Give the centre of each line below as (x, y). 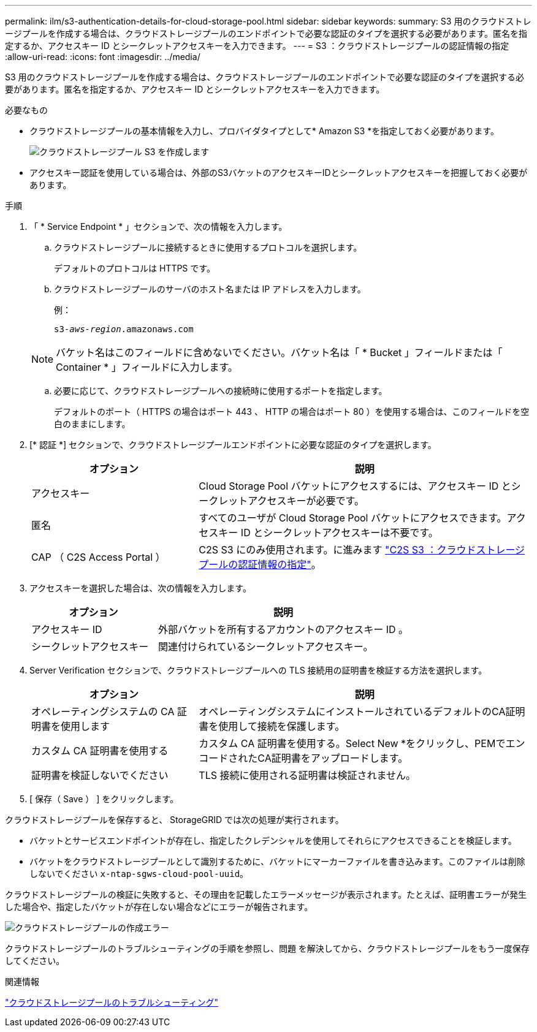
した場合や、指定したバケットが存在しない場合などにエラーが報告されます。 (159, 907)
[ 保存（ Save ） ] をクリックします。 (104, 799)
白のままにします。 (92, 424)
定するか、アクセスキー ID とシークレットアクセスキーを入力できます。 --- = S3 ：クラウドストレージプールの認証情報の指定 (257, 46)
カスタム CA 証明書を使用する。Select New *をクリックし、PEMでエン (362, 743)
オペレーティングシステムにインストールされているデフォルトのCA (352, 711)
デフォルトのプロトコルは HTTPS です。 (135, 268)
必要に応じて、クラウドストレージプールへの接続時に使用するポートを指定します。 (221, 391)
